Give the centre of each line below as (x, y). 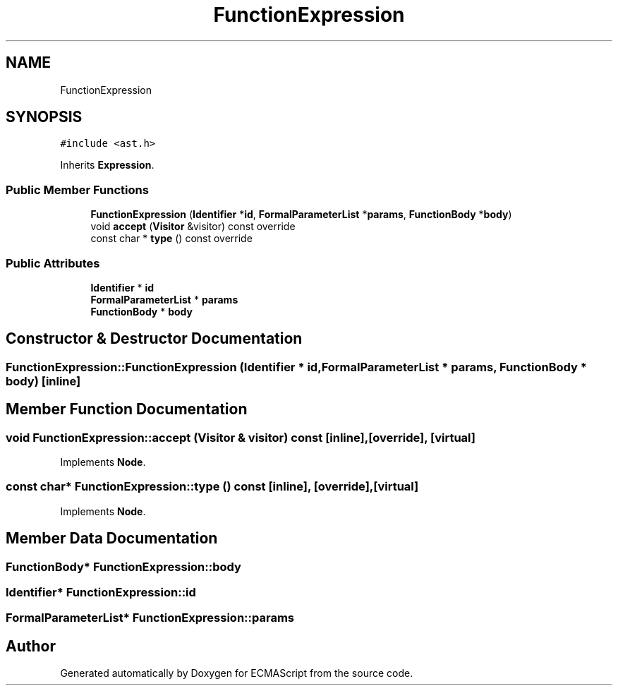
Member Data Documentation (112, 539)
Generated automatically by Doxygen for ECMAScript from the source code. (237, 673)
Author (31, 646)
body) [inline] (43, 381)
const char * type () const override (171, 239)
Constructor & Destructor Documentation (154, 339)
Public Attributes (53, 263)
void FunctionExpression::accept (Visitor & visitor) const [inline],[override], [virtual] (241, 437)
